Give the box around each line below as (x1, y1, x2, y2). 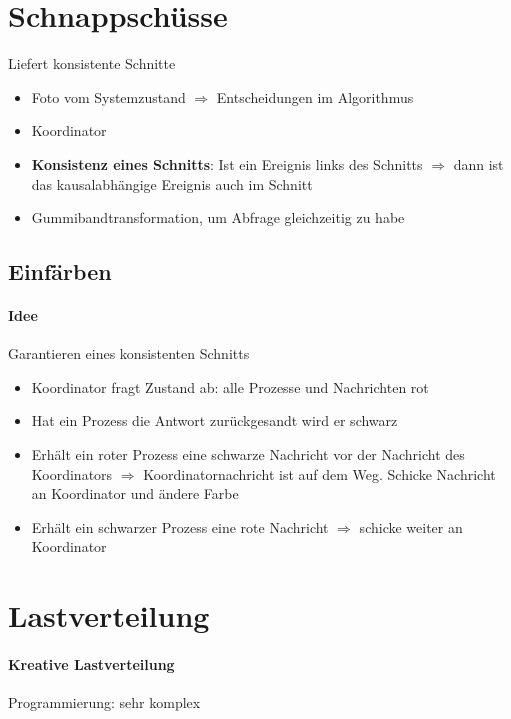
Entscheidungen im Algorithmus (216, 86, 414, 107)
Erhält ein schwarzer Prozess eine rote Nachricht (31, 516, 329, 537)
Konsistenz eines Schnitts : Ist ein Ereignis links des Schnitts (31, 153, 423, 174)
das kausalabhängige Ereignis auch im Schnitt (31, 173, 313, 194)
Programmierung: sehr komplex (8, 692, 201, 713)
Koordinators (31, 463, 113, 484)
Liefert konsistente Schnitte (8, 53, 176, 74)
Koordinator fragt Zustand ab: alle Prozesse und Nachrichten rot (31, 376, 429, 397)
